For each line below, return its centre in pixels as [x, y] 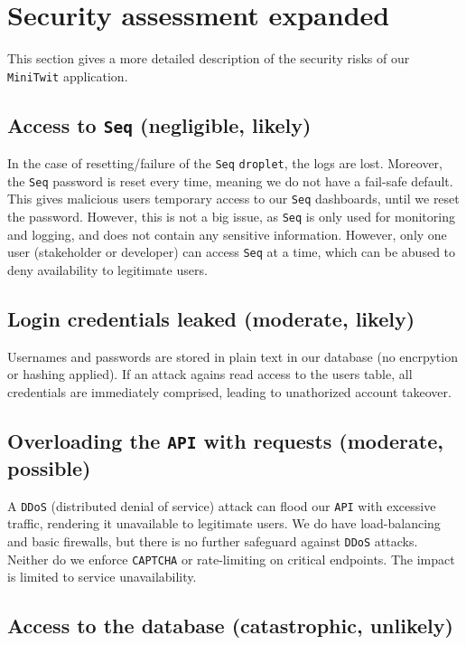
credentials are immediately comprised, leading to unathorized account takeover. [229, 392]
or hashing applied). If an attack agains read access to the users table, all [210, 374]
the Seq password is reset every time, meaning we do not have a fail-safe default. [230, 180]
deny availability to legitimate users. [107, 270]
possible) [49, 467]
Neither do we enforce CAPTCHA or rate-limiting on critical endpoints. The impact [231, 559]
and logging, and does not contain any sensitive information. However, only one [227, 234]
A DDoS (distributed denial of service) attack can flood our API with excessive [222, 505]
